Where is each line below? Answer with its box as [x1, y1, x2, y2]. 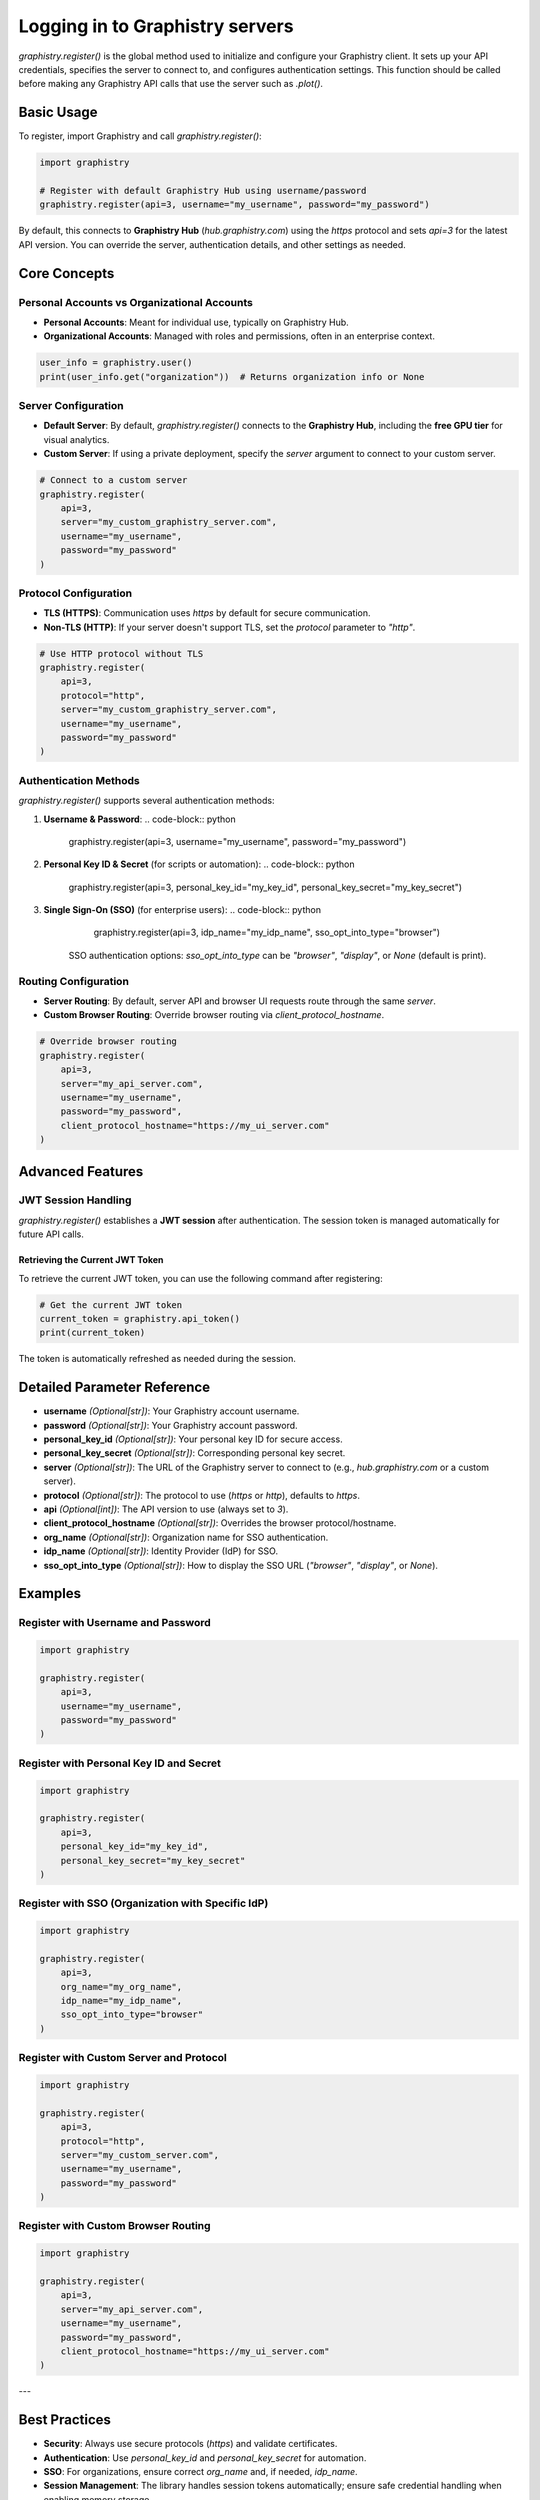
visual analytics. [43, 433, 110, 445]
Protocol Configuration [18, 586, 133, 600]
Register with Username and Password [18, 1616, 212, 1630]
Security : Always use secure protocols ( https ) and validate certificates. [43, 2438, 338, 2450]
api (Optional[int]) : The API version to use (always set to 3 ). [43, 1503, 289, 1515]
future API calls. [18, 1228, 84, 1240]
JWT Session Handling [18, 1193, 132, 1207]
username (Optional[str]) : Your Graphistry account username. [43, 1405, 300, 1417]
